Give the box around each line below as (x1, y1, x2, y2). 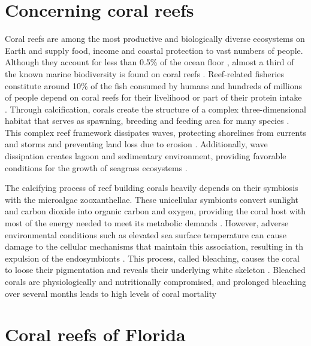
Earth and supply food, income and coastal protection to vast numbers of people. (5, 44, 303, 56)
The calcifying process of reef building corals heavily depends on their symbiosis (5, 181, 298, 194)
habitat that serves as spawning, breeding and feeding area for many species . (5, 114, 289, 127)
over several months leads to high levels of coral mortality (5, 287, 217, 299)
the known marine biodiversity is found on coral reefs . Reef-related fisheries (5, 67, 284, 80)
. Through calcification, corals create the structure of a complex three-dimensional (5, 102, 306, 115)
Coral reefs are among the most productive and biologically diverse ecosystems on (5, 32, 305, 45)
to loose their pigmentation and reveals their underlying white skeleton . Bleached (5, 263, 306, 276)
